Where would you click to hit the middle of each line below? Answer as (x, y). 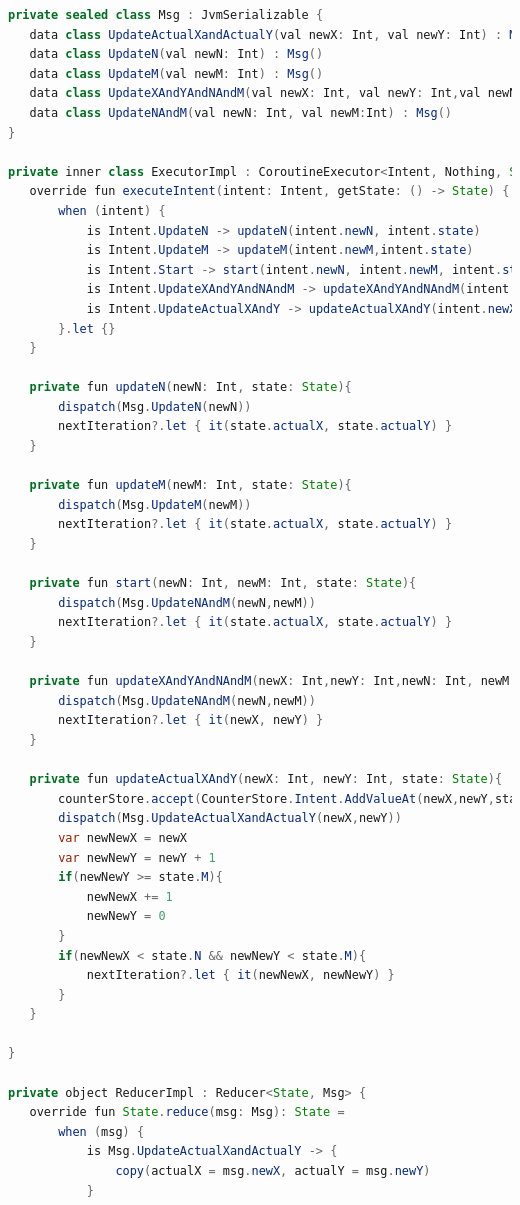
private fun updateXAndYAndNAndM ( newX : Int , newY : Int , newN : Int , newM (269, 681)
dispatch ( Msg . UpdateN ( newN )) (155, 406)
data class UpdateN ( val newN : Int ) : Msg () (176, 54)
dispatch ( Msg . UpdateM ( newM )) (155, 504)
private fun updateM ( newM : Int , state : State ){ (190, 485)
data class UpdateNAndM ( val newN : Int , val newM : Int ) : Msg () (241, 112)
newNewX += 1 (129, 896)
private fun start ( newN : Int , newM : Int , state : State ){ (223, 583)
